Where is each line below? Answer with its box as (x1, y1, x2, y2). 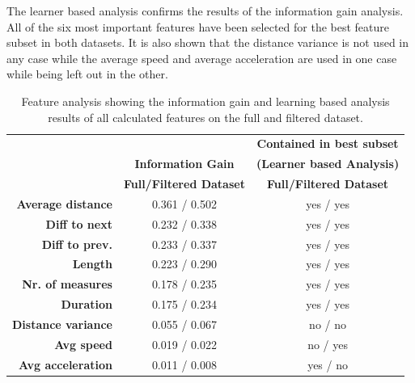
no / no (309, 316, 347, 332)
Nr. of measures (22, 276, 112, 293)
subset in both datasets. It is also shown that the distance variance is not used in (6, 34, 409, 51)
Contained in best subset (256, 135, 399, 152)
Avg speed (54, 335, 112, 352)
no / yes (307, 335, 348, 352)
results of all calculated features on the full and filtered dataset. (48, 108, 363, 125)
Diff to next (45, 215, 112, 232)
